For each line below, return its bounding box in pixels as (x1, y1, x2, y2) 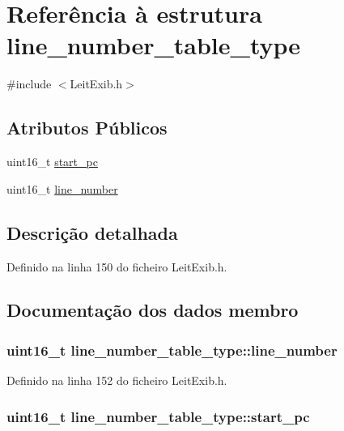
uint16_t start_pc (6, 153, 98, 170)
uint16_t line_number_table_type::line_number (6, 339, 338, 360)
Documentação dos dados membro (6, 297, 299, 322)
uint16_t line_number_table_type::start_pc (6, 406, 310, 426)
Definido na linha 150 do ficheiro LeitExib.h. (6, 258, 227, 275)
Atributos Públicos (6, 115, 168, 140)
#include (6, 75, 52, 92)
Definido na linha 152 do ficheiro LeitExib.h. (6, 372, 227, 389)
